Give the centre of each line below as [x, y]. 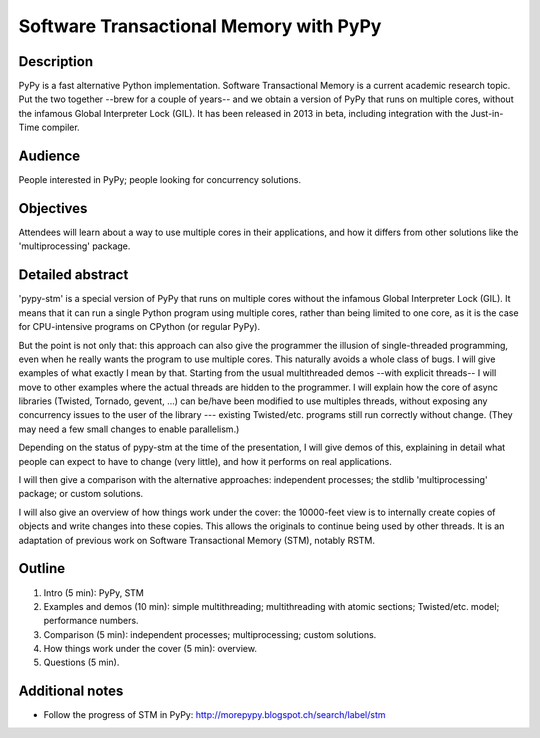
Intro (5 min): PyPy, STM [93, 592]
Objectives [53, 208]
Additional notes [71, 691]
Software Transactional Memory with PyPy [200, 26]
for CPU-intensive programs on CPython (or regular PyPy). [139, 327]
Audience [49, 156]
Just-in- [487, 113]
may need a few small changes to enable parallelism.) [129, 429]
